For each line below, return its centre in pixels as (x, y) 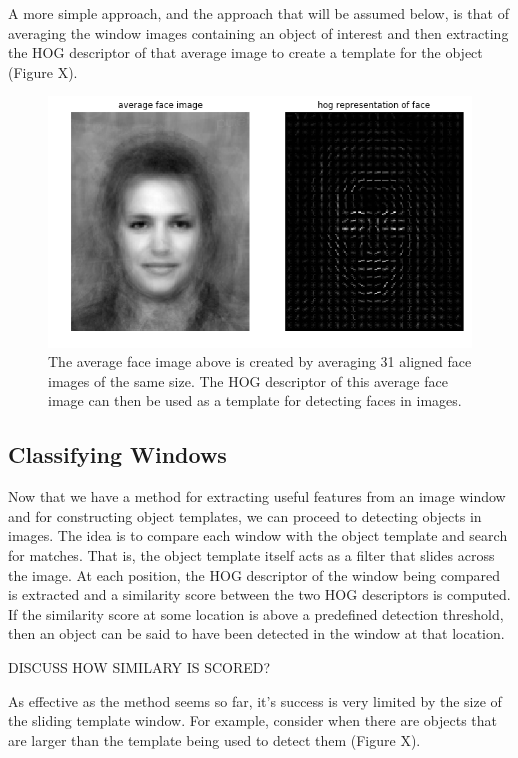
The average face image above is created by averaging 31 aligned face (260, 361)
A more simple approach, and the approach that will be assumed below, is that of (258, 13)
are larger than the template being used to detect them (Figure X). (214, 739)
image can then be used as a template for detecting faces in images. (255, 400)
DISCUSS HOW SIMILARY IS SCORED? (139, 667)
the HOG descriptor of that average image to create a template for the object (245, 52)
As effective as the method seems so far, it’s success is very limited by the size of (255, 700)
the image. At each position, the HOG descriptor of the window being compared (254, 574)
